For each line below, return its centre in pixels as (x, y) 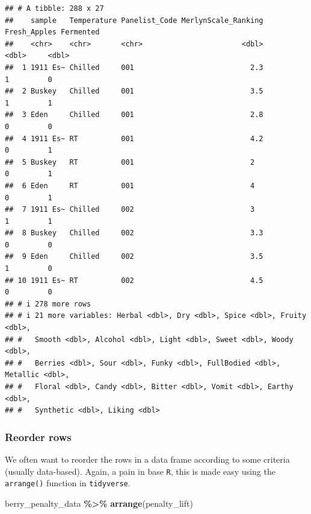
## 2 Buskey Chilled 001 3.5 (134, 91)
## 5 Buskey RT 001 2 (130, 162)
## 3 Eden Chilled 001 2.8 (134, 115)
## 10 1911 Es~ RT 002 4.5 (134, 280)
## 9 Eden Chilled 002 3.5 (134, 257)
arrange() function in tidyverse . (68, 483)
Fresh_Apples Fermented (52, 32)
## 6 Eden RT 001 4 (130, 186)
